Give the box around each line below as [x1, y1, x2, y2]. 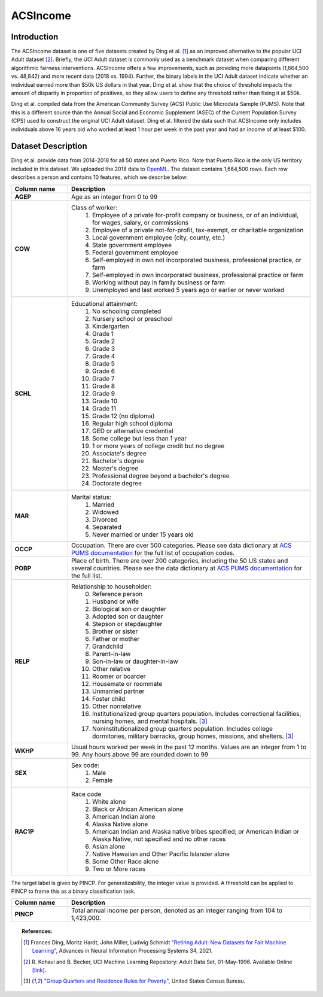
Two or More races [92, 865, 146, 873]
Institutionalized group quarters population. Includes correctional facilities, [92, 709, 301, 718]
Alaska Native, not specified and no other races [92, 835, 226, 843]
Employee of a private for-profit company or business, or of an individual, [92, 211, 299, 219]
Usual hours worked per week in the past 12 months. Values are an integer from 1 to [71, 743, 307, 751]
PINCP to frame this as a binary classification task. [11, 887, 136, 895]
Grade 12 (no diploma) [92, 412, 155, 420]
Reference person [92, 589, 143, 598]
